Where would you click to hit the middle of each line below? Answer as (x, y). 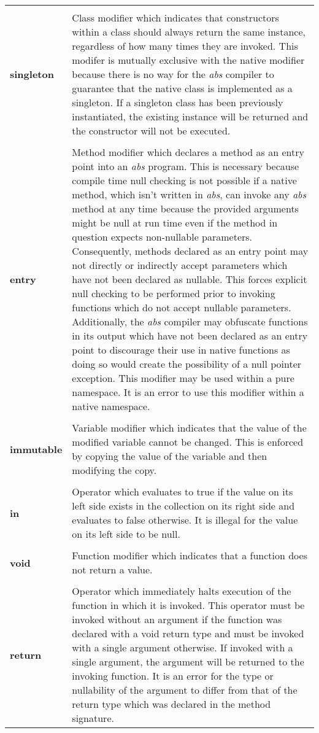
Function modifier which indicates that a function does (190, 555)
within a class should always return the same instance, (189, 32)
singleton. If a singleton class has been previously (178, 102)
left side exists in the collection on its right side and (183, 506)
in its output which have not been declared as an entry (190, 335)
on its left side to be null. (126, 534)
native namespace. (111, 406)
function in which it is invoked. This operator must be (188, 605)
